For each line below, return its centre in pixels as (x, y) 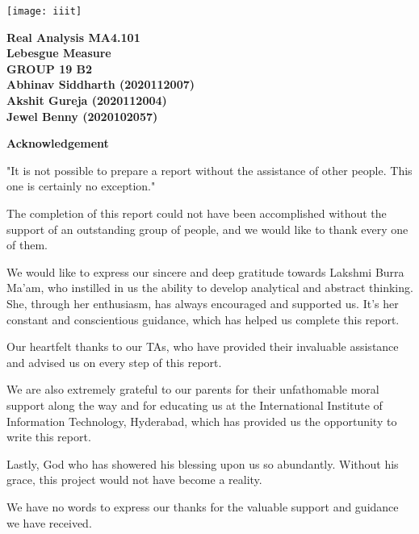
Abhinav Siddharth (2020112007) (101, 84)
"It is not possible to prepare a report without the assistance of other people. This (209, 170)
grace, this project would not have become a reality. (134, 480)
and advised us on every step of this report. (114, 362)
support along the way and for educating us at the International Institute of (195, 405)
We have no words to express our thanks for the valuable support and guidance (203, 506)
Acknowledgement (58, 143)
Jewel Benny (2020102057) (82, 116)
